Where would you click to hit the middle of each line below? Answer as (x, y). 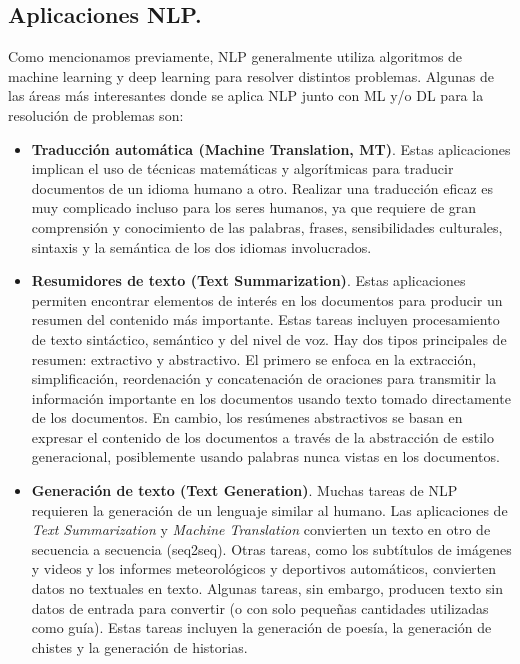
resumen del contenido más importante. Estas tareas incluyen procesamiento (265, 319)
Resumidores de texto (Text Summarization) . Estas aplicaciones (248, 280)
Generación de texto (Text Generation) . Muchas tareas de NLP (244, 490)
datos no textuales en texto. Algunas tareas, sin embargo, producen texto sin (267, 588)
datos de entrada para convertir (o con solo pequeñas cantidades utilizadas (260, 607)
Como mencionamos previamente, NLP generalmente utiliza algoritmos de (235, 56)
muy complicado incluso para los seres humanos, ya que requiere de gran (254, 207)
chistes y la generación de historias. (139, 646)
